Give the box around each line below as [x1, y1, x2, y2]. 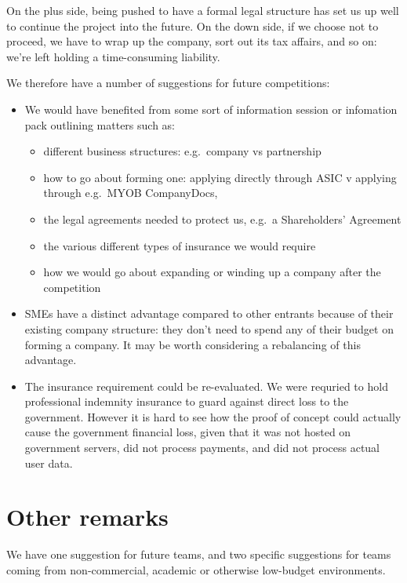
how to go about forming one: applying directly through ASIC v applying [43, 169, 397, 185]
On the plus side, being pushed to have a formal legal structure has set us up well [6, 2, 399, 18]
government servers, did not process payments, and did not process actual [24, 439, 380, 456]
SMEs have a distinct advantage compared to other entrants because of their [24, 305, 394, 322]
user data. [24, 454, 73, 471]
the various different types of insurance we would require [43, 237, 316, 253]
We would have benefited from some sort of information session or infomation [24, 100, 398, 117]
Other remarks [6, 501, 169, 533]
